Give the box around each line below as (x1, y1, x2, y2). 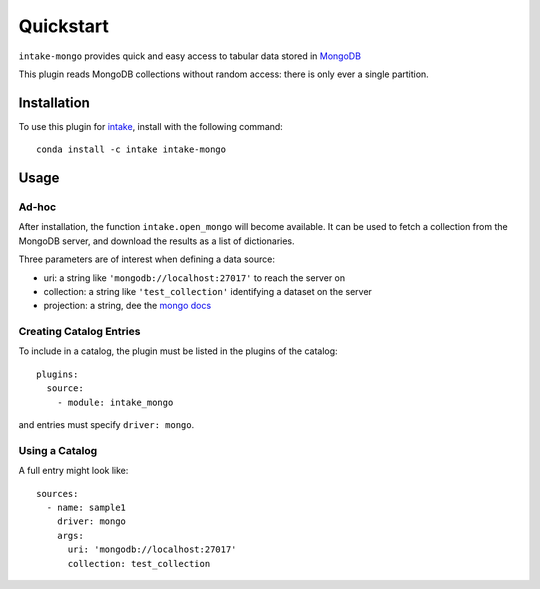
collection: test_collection (67, 558, 211, 569)
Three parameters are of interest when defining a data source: (18, 253, 275, 265)
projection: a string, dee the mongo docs (43, 300, 212, 312)
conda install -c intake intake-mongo (36, 144, 227, 155)
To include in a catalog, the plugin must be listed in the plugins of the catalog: (18, 345, 339, 357)
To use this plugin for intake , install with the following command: (18, 120, 284, 132)
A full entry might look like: (18, 465, 129, 477)
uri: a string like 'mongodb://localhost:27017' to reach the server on (43, 271, 346, 284)
